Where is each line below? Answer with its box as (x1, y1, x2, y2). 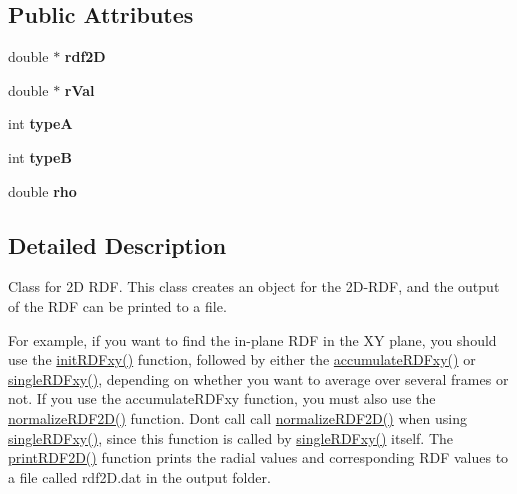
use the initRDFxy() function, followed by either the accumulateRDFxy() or (8, 349, 476, 370)
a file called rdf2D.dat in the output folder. (8, 466, 271, 487)
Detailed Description (8, 229, 227, 260)
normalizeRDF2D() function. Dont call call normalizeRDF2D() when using (8, 407, 467, 428)
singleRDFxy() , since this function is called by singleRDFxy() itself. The (8, 427, 453, 448)
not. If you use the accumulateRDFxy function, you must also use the (8, 388, 436, 409)
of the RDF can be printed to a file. (8, 295, 227, 316)
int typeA (8, 113, 73, 134)
